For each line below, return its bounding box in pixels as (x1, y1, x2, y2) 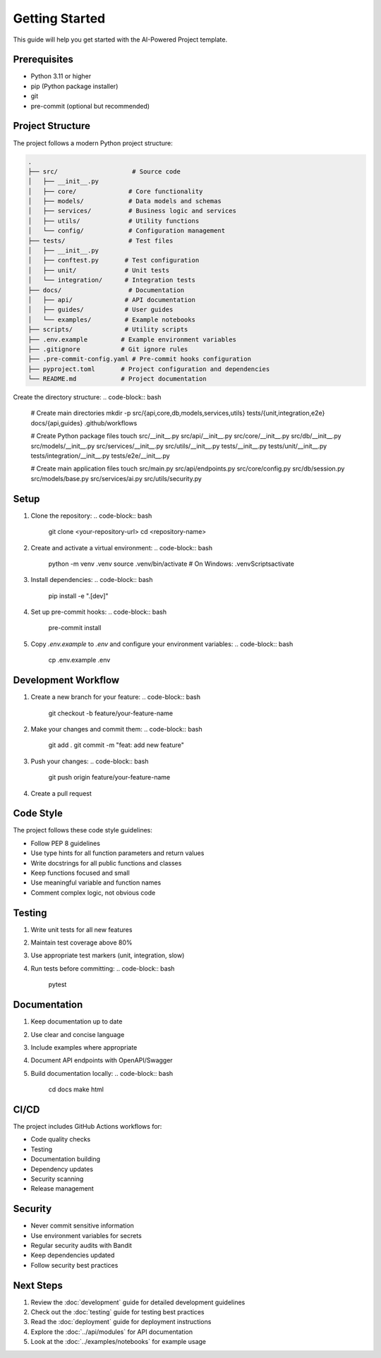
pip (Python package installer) (30, 82, 119, 90)
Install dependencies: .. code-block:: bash (30, 576, 153, 584)
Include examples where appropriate (30, 1043, 138, 1051)
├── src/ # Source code (28, 167, 181, 176)
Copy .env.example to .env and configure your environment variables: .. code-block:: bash (30, 639, 294, 648)
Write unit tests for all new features (30, 925, 133, 934)
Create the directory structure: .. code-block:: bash (13, 393, 162, 401)
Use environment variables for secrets (30, 1231, 143, 1239)
